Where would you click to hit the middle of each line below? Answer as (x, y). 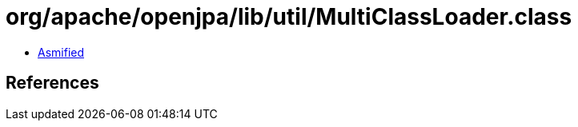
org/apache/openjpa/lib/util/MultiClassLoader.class (289, 17)
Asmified (61, 52)
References (52, 83)
